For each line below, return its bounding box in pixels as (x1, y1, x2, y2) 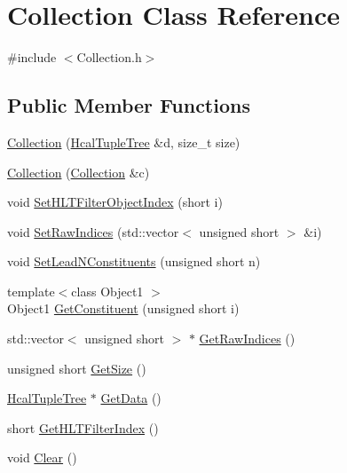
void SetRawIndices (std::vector (7, 222, 179, 240)
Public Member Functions (7, 91, 250, 119)
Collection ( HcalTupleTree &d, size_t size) (7, 132, 241, 151)
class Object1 (71, 281, 144, 300)
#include (7, 48, 57, 67)
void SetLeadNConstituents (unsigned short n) (7, 252, 261, 271)
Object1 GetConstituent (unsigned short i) (7, 299, 240, 318)
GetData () (100, 389, 162, 407)
